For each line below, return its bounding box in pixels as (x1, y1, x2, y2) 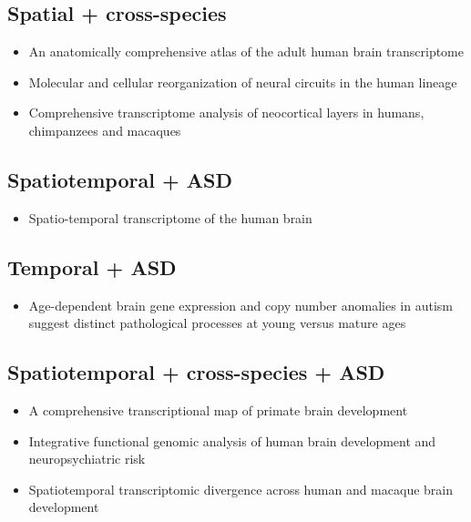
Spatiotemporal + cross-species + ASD (7, 358, 385, 386)
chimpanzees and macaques (28, 120, 181, 139)
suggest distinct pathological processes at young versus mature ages (28, 313, 406, 333)
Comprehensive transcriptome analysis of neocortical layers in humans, (28, 103, 425, 122)
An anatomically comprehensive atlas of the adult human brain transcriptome (28, 42, 464, 61)
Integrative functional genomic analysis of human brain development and (28, 431, 436, 450)
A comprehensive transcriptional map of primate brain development (28, 400, 408, 419)
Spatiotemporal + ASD (7, 165, 232, 193)
